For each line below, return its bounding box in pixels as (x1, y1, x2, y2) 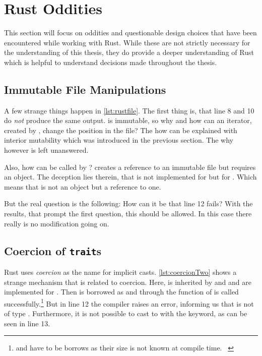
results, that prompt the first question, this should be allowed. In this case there (4, 208, 252, 219)
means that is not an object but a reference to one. (4, 181, 161, 192)
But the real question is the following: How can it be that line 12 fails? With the (4, 198, 253, 209)
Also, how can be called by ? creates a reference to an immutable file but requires (4, 161, 256, 172)
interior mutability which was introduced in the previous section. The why (4, 135, 234, 145)
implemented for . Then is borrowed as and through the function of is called (4, 286, 239, 297)
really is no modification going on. (4, 218, 109, 228)
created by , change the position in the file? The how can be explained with (4, 125, 237, 135)
